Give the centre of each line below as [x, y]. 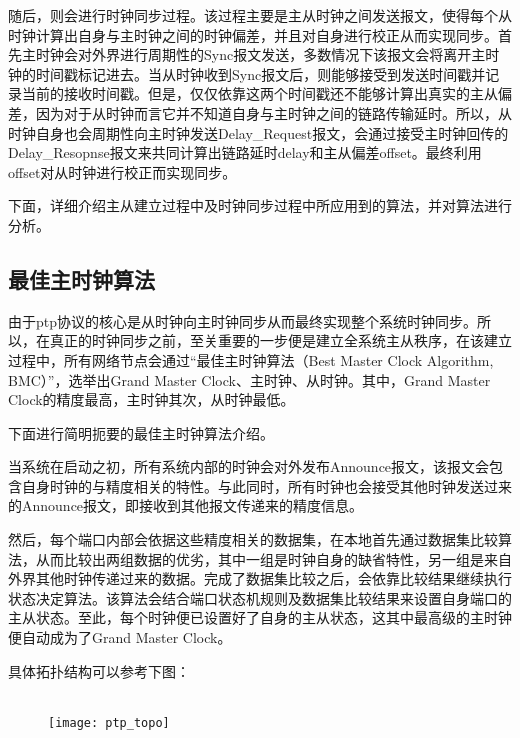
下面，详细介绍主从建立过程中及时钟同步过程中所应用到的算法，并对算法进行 [260, 205]
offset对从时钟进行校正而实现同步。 [122, 171]
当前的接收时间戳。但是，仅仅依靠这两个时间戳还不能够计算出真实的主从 [259, 93]
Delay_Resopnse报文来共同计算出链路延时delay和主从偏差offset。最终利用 [245, 152]
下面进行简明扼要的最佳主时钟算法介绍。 [141, 432]
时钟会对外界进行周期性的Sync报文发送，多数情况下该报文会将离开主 [260, 54]
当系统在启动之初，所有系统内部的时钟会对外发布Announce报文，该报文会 [249, 466]
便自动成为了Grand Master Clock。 [120, 637]
